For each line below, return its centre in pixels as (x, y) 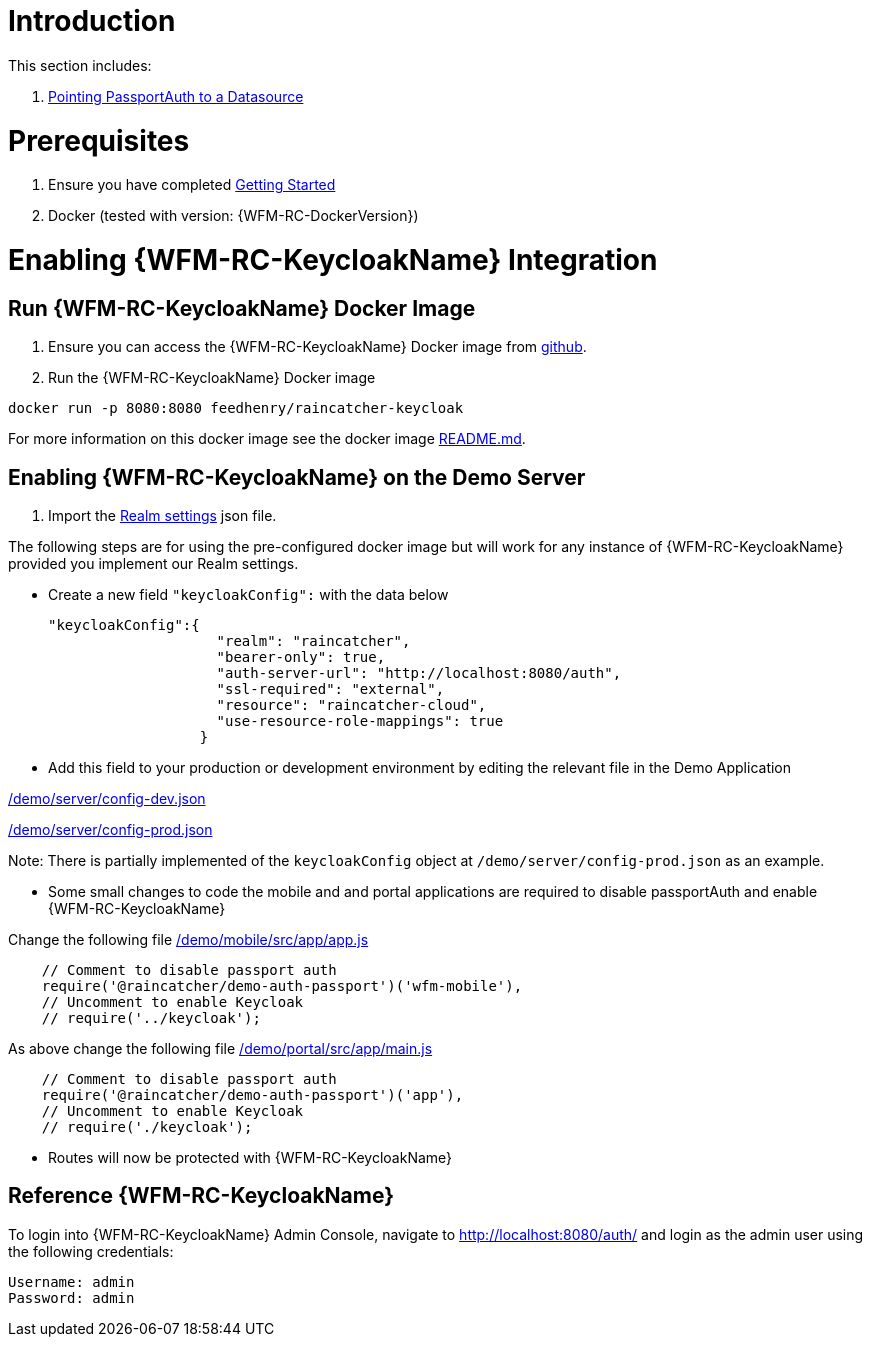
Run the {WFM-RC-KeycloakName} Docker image (212, 378)
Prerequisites (99, 140)
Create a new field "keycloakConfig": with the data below (248, 595)
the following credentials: (91, 1251)
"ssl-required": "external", (330, 689)
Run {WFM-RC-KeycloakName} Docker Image (242, 308)
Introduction (92, 21)
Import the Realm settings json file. (162, 516)
